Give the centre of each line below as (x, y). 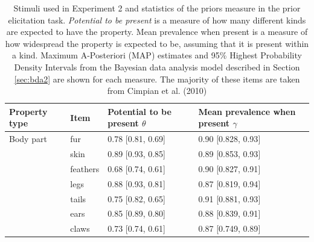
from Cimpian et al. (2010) (157, 91)
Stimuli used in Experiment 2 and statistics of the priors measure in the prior (157, 8)
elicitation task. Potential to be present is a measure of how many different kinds (157, 20)
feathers (85, 168)
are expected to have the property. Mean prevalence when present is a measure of (157, 32)
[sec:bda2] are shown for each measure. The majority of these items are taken (157, 79)
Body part (28, 139)
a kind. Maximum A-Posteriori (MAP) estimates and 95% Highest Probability (157, 55)
